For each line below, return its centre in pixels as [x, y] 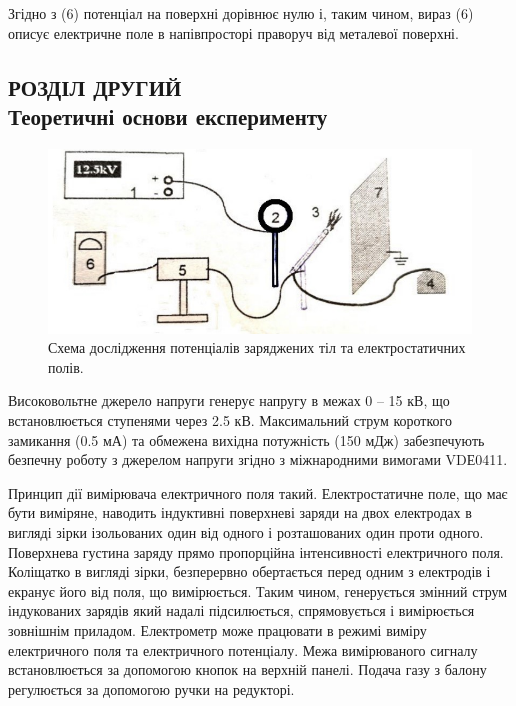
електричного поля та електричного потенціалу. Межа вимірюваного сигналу [243, 649]
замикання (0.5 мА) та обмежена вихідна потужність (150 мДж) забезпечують [246, 439]
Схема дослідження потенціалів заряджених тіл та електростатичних [257, 347]
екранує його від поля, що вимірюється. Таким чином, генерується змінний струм [258, 590]
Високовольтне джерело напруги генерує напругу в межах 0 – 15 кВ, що [229, 400]
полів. [66, 366]
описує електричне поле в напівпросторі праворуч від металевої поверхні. [233, 32]
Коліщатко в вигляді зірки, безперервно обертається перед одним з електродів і [249, 571]
